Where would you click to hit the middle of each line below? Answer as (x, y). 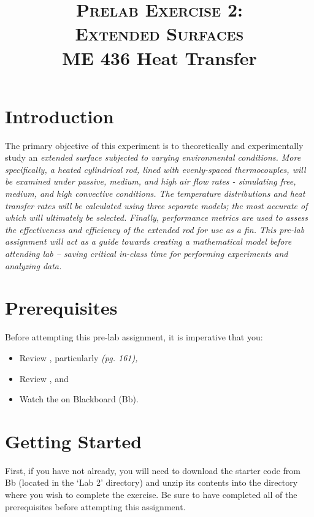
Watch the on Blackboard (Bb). (79, 399)
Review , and (44, 378)
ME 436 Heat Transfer (159, 57)
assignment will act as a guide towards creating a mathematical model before (148, 241)
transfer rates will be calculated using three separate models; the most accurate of (156, 205)
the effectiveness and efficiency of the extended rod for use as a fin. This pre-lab (155, 229)
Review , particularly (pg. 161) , (78, 357)
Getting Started (74, 441)
